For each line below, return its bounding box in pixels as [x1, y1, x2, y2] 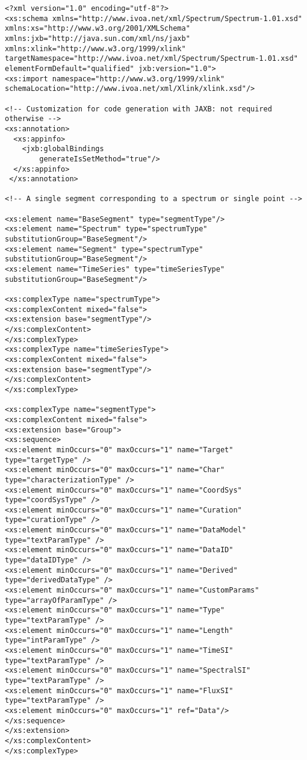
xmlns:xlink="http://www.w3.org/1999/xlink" [5, 44, 186, 53]
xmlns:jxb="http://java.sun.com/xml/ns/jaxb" [5, 34, 190, 43]
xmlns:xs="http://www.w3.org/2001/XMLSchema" [5, 24, 190, 33]
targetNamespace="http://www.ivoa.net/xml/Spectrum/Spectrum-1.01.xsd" [5, 54, 298, 63]
